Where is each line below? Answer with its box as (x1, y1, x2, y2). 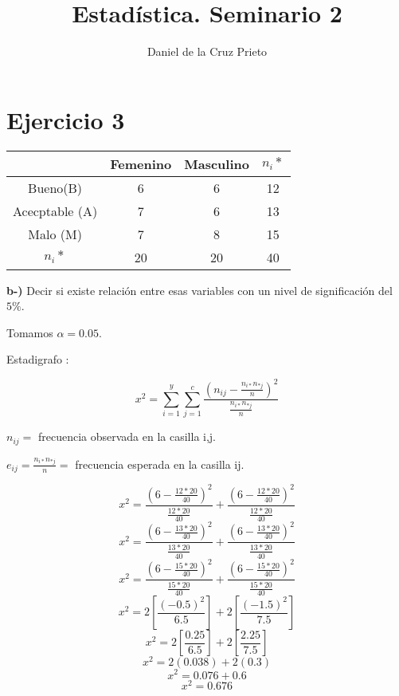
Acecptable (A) (13, 201, 98, 220)
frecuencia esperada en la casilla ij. (75, 455, 244, 472)
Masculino (184, 154, 249, 173)
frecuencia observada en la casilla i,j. (37, 428, 217, 445)
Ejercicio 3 (6, 103, 125, 136)
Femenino (110, 154, 172, 173)
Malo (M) (28, 224, 82, 243)
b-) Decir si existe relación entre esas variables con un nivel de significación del (6, 281, 393, 298)
